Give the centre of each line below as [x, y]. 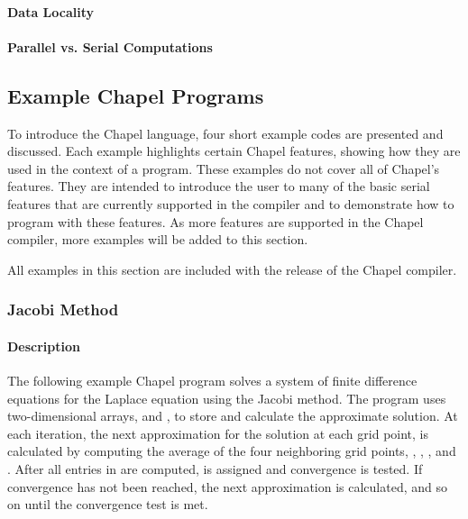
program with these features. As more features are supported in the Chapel [216, 221]
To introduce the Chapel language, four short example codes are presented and [225, 133]
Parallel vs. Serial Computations [110, 46]
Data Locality [51, 11]
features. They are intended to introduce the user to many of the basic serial [219, 186]
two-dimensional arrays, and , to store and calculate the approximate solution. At [233, 416]
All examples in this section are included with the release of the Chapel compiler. [232, 269]
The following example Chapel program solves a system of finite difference [212, 380]
